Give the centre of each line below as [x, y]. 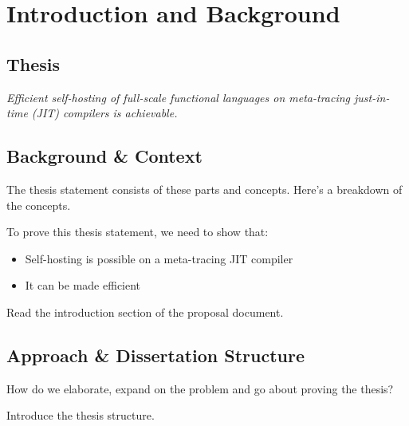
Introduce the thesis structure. [81, 415]
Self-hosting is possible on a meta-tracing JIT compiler [159, 258]
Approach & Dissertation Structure [155, 355]
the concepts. [39, 205]
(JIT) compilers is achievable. [104, 113]
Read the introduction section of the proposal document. [145, 312]
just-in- [372, 97]
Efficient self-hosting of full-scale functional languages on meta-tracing [179, 97]
